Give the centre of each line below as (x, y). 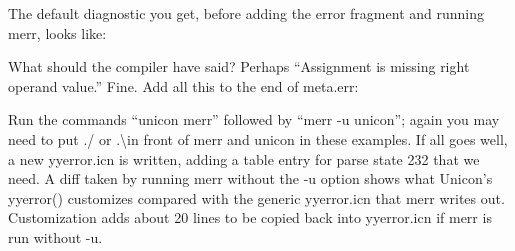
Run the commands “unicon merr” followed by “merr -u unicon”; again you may (254, 119)
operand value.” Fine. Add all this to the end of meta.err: (183, 85)
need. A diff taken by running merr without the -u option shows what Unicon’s (250, 178)
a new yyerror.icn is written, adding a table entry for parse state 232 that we (244, 158)
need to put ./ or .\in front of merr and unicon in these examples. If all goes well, (258, 138)
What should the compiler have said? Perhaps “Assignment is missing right (239, 66)
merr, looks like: (57, 32)
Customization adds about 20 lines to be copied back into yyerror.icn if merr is (250, 217)
